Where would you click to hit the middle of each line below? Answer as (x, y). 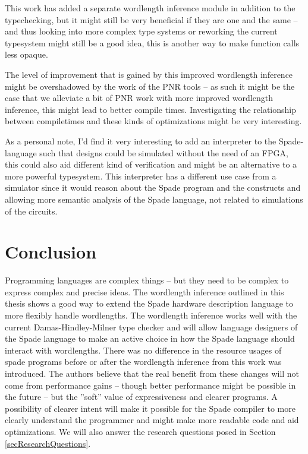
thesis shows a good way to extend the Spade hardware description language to (149, 303)
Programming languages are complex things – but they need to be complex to (147, 280)
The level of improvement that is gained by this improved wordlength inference (149, 74)
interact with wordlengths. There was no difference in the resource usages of (143, 350)
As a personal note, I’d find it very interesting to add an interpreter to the (141, 141)
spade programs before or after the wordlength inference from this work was (143, 362)
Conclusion (51, 252)
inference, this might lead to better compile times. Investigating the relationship (151, 109)
